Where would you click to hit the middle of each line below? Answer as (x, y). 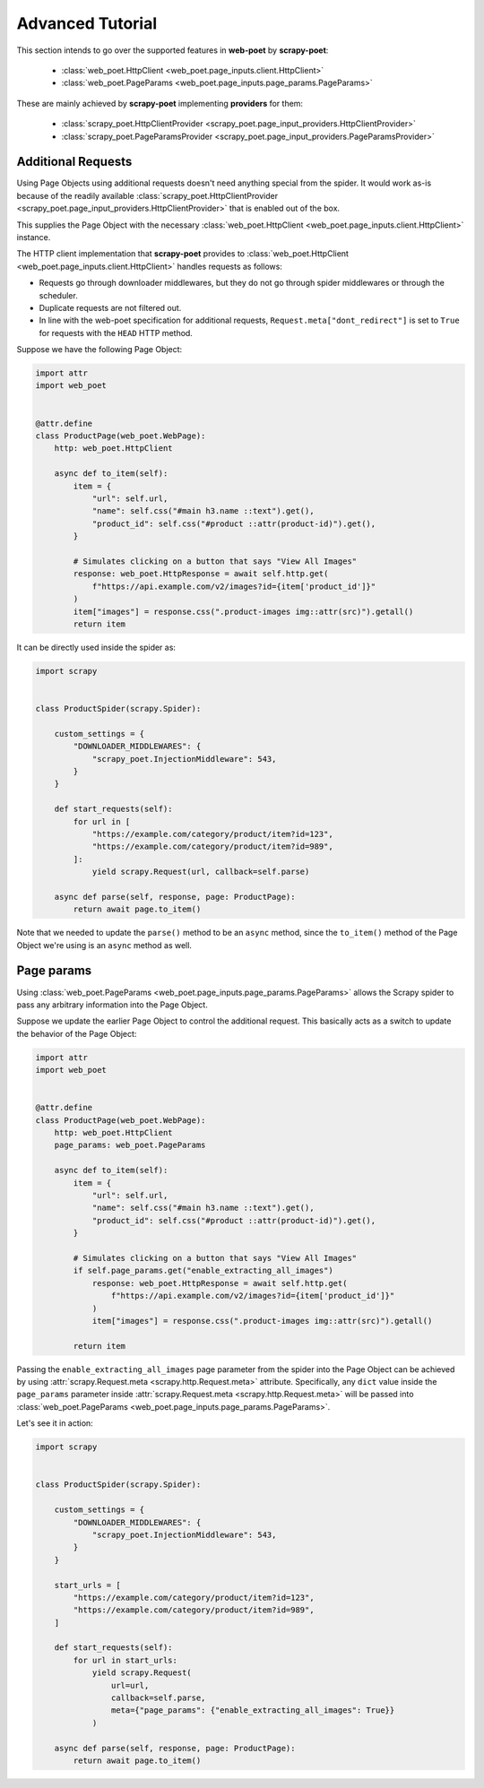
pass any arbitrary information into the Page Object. (112, 1005)
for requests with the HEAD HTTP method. (116, 333)
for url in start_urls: (125, 1660)
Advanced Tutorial (87, 23)
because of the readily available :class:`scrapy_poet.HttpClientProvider (147, 195)
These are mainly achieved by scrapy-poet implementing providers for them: (160, 103)
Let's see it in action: (55, 1423)
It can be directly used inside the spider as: (96, 647)
